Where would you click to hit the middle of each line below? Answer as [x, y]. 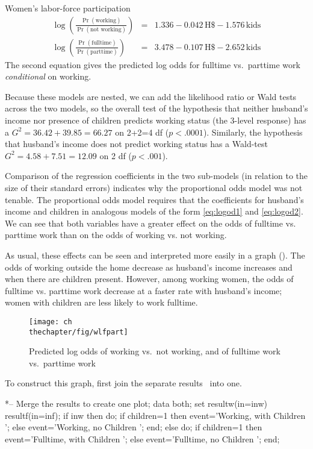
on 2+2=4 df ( [142, 132]
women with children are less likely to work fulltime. [101, 302]
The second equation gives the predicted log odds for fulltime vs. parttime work [153, 64]
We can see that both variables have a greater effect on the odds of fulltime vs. [150, 223]
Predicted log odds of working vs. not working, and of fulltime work [155, 351]
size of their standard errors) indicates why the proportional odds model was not [154, 187]
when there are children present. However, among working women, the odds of [149, 279]
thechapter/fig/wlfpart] [79, 332]
